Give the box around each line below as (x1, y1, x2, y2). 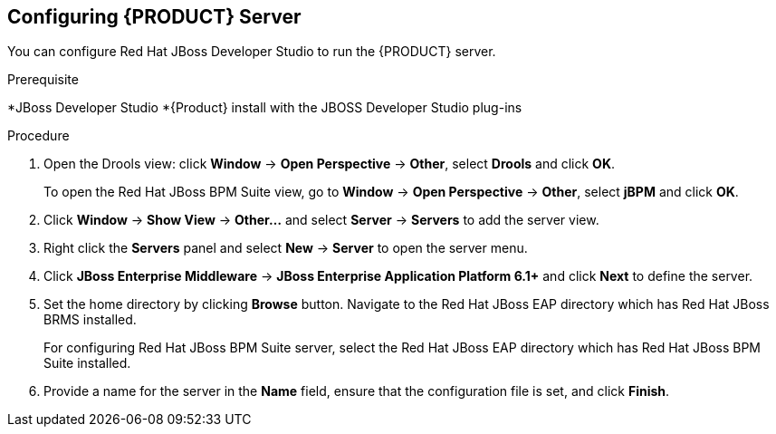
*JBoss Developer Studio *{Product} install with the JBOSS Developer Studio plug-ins (7, 100, 522, 116)
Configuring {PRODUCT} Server (7, 5, 302, 28)
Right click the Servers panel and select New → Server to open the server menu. (43, 240, 528, 256)
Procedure (7, 128, 70, 144)
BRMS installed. (43, 312, 137, 328)
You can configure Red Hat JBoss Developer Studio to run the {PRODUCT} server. (7, 43, 496, 60)
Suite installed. (43, 355, 131, 371)
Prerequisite (7, 72, 79, 88)
